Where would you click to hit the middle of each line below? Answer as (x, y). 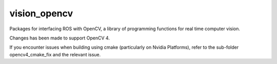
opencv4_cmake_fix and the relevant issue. (55, 54)
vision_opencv (41, 13)
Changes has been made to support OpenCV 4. (60, 38)
